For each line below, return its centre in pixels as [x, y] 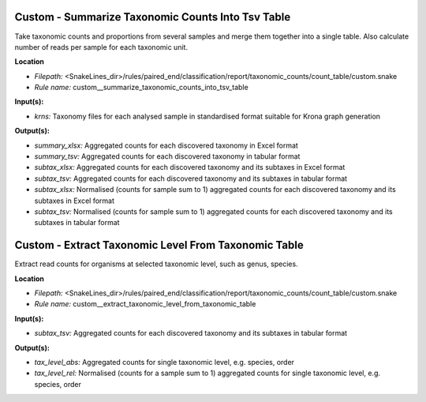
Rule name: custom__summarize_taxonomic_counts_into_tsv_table [141, 88]
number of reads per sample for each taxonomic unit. [101, 47]
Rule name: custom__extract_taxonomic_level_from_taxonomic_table [145, 304]
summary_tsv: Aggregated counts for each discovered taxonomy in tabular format [167, 156]
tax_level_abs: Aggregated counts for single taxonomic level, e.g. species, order [164, 363]
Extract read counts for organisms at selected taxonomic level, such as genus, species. [157, 264]
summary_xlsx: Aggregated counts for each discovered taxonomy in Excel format [166, 145]
